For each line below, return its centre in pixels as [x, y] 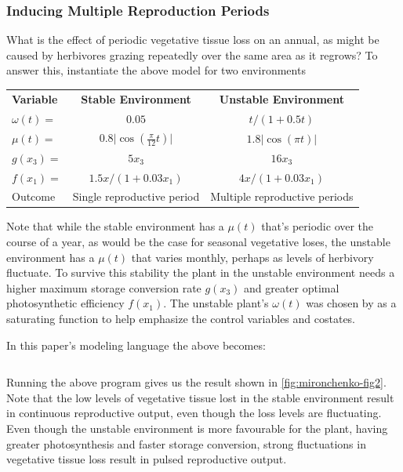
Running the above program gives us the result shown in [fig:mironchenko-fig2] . [196, 382]
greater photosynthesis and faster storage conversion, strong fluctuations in [186, 443]
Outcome [34, 196]
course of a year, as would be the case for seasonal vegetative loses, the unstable [198, 242]
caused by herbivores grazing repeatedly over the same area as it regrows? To [192, 54]
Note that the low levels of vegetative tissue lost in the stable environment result [200, 397]
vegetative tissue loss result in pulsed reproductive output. [147, 459]
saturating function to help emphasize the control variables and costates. [181, 319]
